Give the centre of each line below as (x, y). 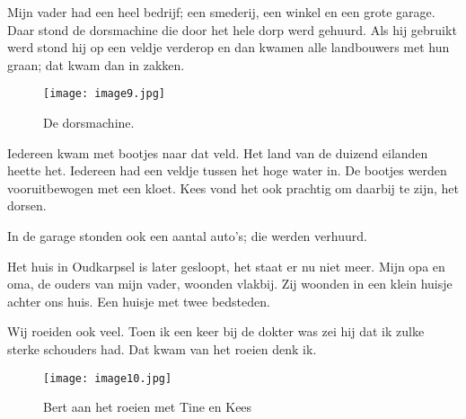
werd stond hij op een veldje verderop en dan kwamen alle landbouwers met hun (229, 47)
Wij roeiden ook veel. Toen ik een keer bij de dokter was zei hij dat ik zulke (216, 331)
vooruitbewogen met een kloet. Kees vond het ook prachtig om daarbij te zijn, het (233, 187)
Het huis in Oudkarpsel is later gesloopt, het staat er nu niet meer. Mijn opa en (226, 266)
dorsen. (27, 205)
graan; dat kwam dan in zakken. (96, 64)
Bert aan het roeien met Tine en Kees (148, 407)
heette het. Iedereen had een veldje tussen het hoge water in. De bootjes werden (227, 170)
